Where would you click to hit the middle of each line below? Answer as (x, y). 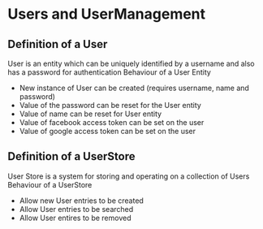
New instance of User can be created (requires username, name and (134, 88)
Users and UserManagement (107, 14)
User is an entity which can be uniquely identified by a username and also (131, 63)
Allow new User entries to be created (81, 201)
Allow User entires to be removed (75, 218)
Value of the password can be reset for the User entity (110, 105)
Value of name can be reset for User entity (91, 114)
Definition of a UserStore (71, 156)
